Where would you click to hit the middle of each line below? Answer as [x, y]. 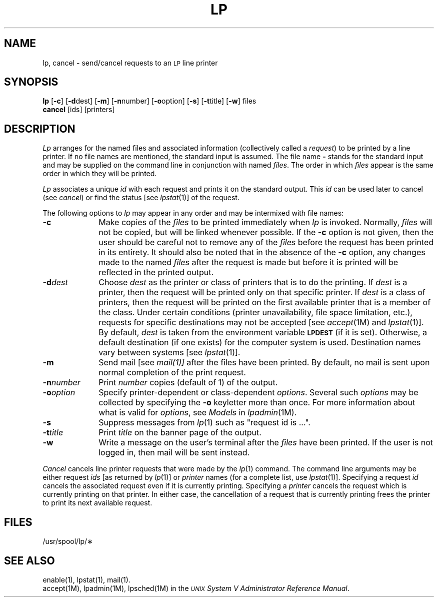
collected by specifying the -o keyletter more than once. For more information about [257, 403]
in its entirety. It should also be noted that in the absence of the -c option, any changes [262, 252]
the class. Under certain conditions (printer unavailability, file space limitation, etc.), [255, 313]
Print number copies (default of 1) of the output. [188, 383]
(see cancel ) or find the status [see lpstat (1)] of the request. [141, 198]
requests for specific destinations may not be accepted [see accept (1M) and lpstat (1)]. [261, 323]
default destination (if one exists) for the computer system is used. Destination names [260, 343]
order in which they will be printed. [100, 174]
